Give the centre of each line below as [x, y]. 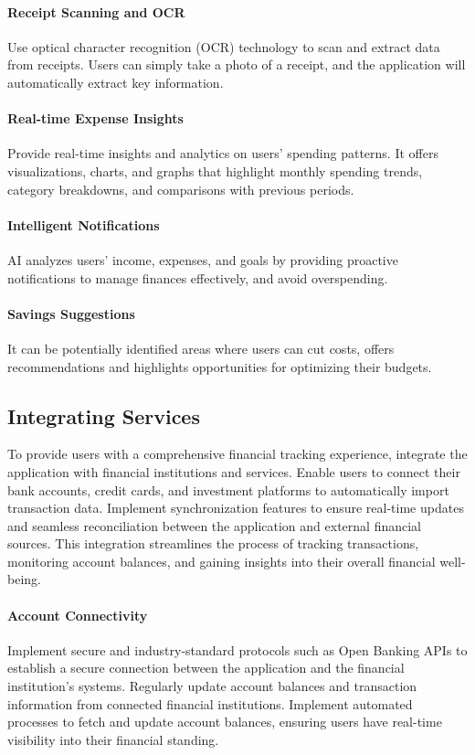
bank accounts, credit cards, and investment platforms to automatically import [228, 489]
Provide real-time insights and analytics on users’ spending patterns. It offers [223, 153]
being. [24, 579]
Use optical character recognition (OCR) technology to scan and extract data [224, 46]
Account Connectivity [78, 615]
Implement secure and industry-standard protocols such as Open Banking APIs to [237, 649]
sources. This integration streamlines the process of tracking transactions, [213, 543]
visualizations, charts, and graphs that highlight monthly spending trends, [215, 170]
